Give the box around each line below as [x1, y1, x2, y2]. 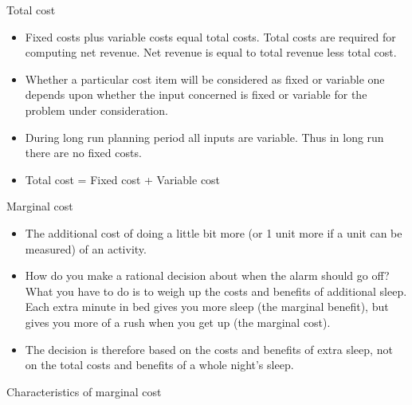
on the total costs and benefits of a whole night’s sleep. [25, 356, 294, 373]
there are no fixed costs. [25, 144, 142, 161]
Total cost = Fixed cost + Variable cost [25, 171, 221, 187]
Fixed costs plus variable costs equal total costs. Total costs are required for [25, 28, 396, 45]
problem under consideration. [25, 101, 168, 118]
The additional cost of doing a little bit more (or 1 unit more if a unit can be [25, 224, 402, 241]
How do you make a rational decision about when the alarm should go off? [25, 267, 390, 284]
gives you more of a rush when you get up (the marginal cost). [25, 313, 331, 330]
